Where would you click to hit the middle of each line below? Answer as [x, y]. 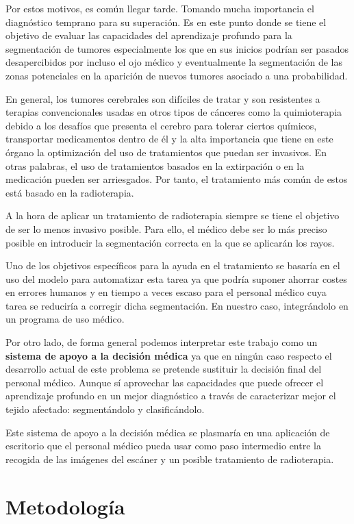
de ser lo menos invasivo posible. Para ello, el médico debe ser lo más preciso [166, 228]
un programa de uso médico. [65, 319]
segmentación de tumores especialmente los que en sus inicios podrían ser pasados [177, 48]
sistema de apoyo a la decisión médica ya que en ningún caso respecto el [169, 355]
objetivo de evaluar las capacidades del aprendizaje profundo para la [149, 35]
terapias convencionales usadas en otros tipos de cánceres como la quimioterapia [174, 112]
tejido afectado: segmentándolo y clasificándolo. [105, 409]
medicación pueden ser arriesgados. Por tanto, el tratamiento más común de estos [177, 179]
